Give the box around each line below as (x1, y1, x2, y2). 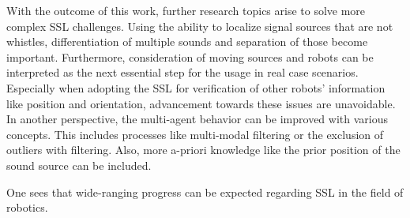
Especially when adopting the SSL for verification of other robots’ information (6, 79, 386, 96)
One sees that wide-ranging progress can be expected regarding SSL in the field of (6, 183, 404, 200)
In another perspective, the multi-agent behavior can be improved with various (6, 111, 388, 127)
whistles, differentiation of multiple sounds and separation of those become (6, 33, 368, 50)
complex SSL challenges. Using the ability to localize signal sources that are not (6, 17, 393, 34)
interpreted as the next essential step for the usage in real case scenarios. (6, 64, 359, 81)
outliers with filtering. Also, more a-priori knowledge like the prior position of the (6, 141, 401, 158)
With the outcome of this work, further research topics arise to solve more (6, 2, 366, 18)
